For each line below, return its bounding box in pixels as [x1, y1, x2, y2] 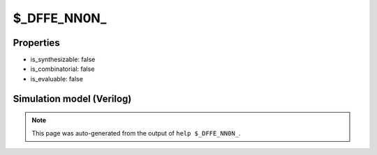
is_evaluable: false [30, 74, 84, 83]
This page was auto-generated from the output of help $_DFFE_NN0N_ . [31, 129, 241, 137]
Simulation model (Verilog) [13, 92, 132, 104]
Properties [13, 37, 60, 49]
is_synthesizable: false [30, 56, 96, 64]
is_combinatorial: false [30, 65, 95, 73]
